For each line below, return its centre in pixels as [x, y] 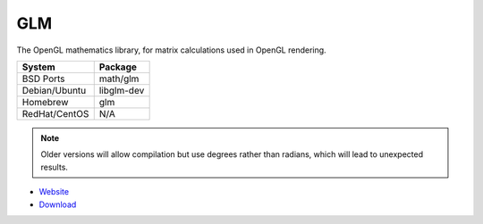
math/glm [119, 79]
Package [118, 67]
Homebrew [45, 102]
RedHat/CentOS [55, 113]
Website [54, 192]
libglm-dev [122, 90]
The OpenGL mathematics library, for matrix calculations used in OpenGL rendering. [171, 50]
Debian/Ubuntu [54, 90]
